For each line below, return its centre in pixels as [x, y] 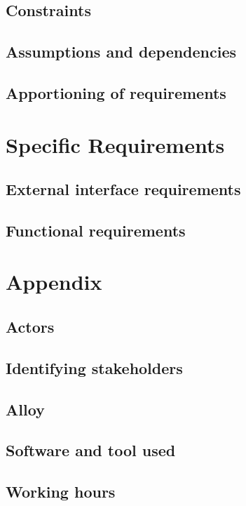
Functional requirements [96, 230]
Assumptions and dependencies [121, 52]
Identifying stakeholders [94, 367]
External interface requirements [123, 189]
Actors [30, 327]
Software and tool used [91, 450]
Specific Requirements [115, 144]
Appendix [54, 282]
